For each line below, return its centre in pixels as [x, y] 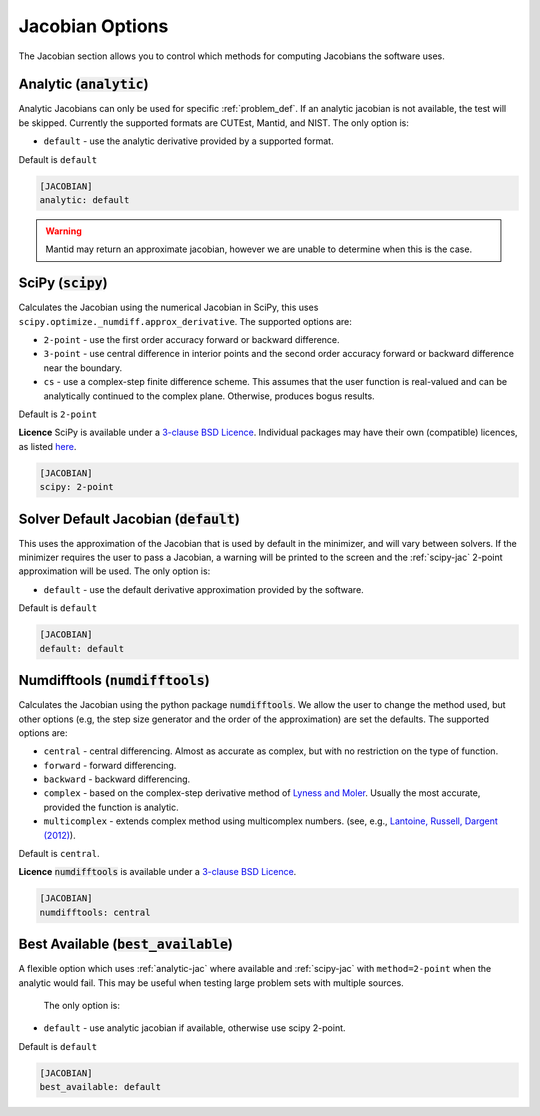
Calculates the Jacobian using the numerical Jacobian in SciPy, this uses [168, 307]
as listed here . [47, 446]
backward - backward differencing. [117, 779]
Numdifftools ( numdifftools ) [114, 680]
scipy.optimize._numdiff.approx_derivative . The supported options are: [185, 321]
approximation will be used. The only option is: [114, 571]
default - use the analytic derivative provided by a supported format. [188, 141]
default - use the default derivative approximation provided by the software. [203, 589]
